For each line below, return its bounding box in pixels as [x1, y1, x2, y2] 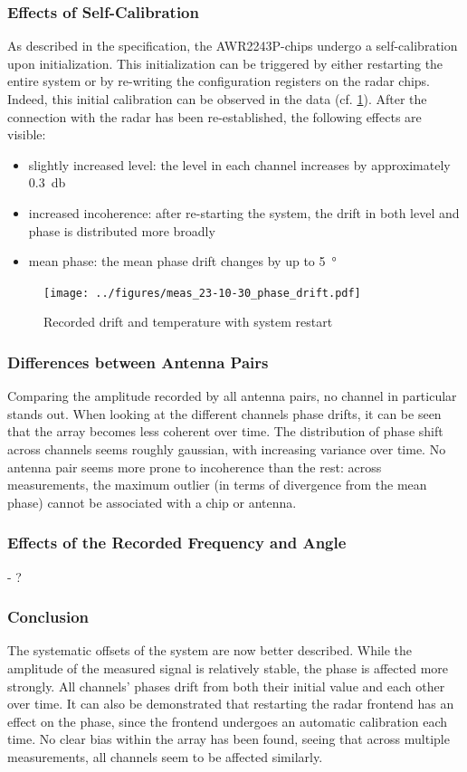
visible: [7, 125, 46, 144]
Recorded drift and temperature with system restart [43, 312, 333, 331]
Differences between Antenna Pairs [7, 350, 269, 373]
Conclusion [7, 605, 89, 628]
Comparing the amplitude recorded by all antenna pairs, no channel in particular [7, 386, 457, 405]
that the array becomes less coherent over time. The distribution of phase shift [7, 422, 443, 441]
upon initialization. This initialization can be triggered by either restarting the [7, 53, 443, 72]
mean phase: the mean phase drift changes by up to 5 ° [28, 252, 337, 271]
